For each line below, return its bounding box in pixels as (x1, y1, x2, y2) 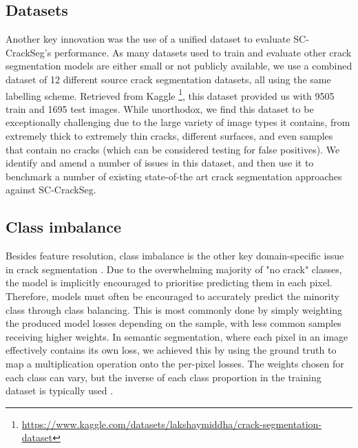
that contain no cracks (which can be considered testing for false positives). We (6, 142, 340, 156)
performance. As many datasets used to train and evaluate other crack (54, 45, 352, 59)
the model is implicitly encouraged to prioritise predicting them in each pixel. (6, 275, 333, 290)
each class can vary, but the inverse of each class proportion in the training (6, 370, 322, 384)
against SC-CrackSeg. (6, 182, 96, 197)
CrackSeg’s (6, 45, 52, 59)
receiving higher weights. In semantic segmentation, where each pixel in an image (6, 329, 348, 343)
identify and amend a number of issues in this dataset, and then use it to (6, 156, 314, 170)
